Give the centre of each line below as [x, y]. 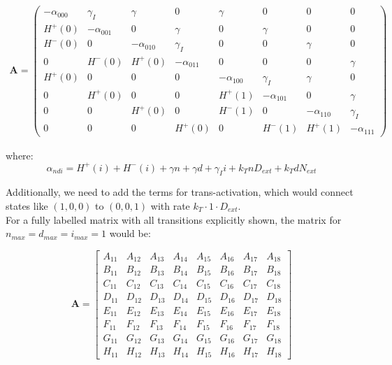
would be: [130, 233]
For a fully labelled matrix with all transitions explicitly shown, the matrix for [174, 219]
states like [27, 206]
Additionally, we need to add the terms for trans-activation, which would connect [180, 192]
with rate [170, 206]
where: [20, 155]
